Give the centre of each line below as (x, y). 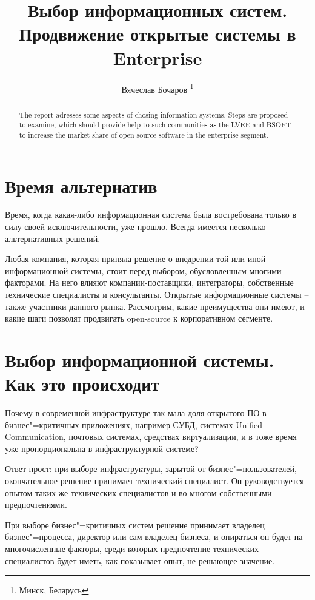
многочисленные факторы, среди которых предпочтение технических (132, 549)
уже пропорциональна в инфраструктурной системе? (102, 448)
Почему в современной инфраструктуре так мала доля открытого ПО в (136, 413)
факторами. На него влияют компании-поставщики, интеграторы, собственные (149, 282)
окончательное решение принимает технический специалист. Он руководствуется (154, 481)
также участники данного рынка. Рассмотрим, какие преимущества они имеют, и (155, 306)
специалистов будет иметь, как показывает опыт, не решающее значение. (140, 560)
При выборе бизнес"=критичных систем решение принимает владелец (135, 524)
